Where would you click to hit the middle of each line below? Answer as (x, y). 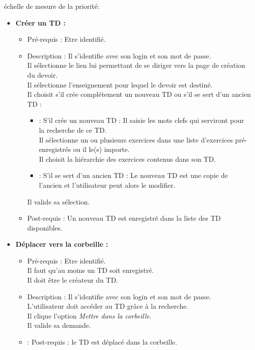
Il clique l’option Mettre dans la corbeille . (89, 315)
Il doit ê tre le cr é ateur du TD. (73, 280)
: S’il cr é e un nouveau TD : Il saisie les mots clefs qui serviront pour (142, 120)
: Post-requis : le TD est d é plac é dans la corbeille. (102, 342)
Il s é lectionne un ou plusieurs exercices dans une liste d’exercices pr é (142, 139)
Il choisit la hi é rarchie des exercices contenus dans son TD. (127, 159)
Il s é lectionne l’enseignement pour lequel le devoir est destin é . (120, 84)
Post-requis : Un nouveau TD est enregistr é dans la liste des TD (124, 218)
